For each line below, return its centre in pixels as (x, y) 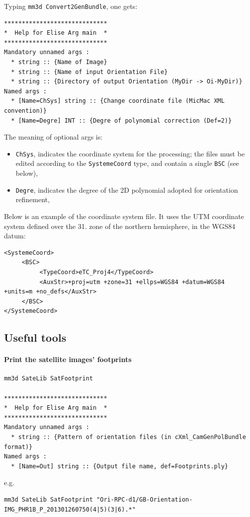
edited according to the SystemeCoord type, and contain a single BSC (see (127, 163)
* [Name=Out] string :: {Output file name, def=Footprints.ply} (120, 466)
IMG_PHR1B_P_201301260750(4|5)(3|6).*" (70, 509)
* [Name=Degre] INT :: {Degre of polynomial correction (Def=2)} (122, 120)
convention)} (25, 111)
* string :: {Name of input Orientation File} (89, 72)
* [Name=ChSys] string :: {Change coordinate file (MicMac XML (118, 101)
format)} (18, 447)
